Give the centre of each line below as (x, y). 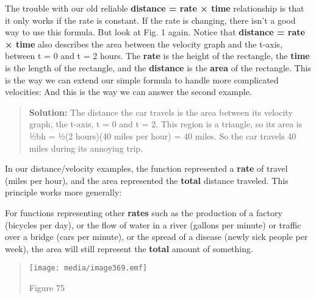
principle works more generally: (63, 192)
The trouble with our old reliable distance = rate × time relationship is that (155, 8)
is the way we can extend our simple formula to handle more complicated (142, 79)
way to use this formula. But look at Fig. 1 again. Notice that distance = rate (155, 32)
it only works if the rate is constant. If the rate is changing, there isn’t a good (150, 20)
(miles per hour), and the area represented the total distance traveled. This (147, 180)
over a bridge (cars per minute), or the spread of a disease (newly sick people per (156, 237)
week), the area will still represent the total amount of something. (129, 248)
